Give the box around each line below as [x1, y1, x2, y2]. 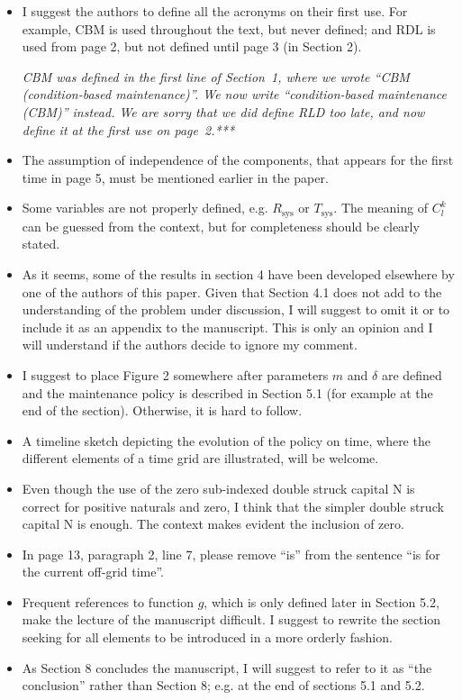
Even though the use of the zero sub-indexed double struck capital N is [22, 478, 415, 497]
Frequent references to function [22, 592, 194, 611]
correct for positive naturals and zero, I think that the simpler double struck [22, 496, 444, 515]
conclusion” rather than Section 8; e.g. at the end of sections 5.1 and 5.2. [22, 676, 425, 695]
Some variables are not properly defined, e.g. [22, 198, 268, 217]
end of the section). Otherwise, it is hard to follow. [22, 401, 303, 420]
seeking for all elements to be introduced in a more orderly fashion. [22, 628, 393, 647]
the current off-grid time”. [22, 562, 165, 581]
